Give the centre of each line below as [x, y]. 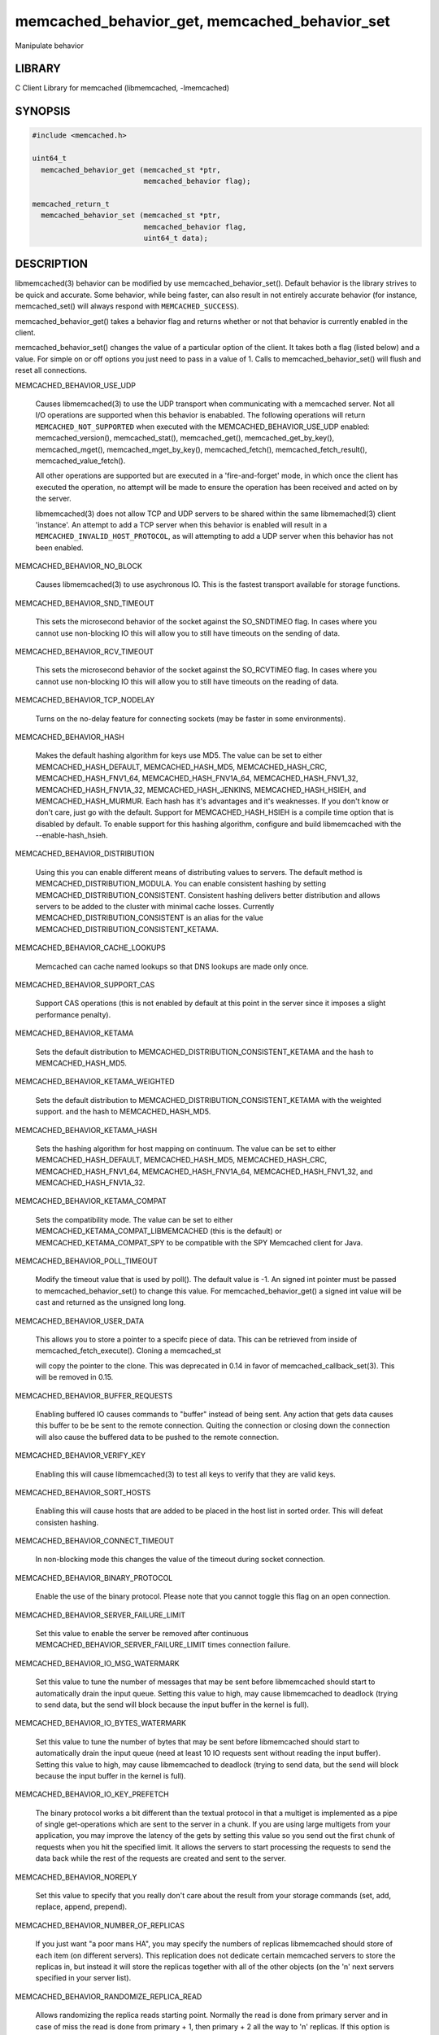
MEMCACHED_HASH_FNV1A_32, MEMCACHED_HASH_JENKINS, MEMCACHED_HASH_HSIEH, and [201, 790]
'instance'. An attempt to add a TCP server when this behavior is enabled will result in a [181, 524]
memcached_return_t [71, 204]
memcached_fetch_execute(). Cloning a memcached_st [128, 1350]
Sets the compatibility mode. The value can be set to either [134, 1219]
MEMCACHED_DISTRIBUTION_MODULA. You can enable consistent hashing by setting [181, 884]
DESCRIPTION [52, 264]
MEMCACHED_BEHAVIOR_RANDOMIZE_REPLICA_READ [109, 1996]
